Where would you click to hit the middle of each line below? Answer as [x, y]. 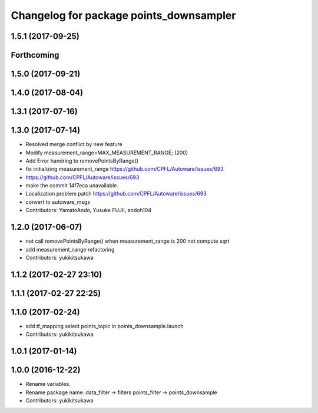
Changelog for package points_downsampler [123, 15]
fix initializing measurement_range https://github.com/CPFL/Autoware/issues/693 [125, 169]
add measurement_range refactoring [70, 249]
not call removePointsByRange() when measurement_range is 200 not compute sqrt [127, 241]
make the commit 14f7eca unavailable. [72, 186]
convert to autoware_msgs [58, 202]
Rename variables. [48, 384]
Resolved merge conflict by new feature [74, 144]
